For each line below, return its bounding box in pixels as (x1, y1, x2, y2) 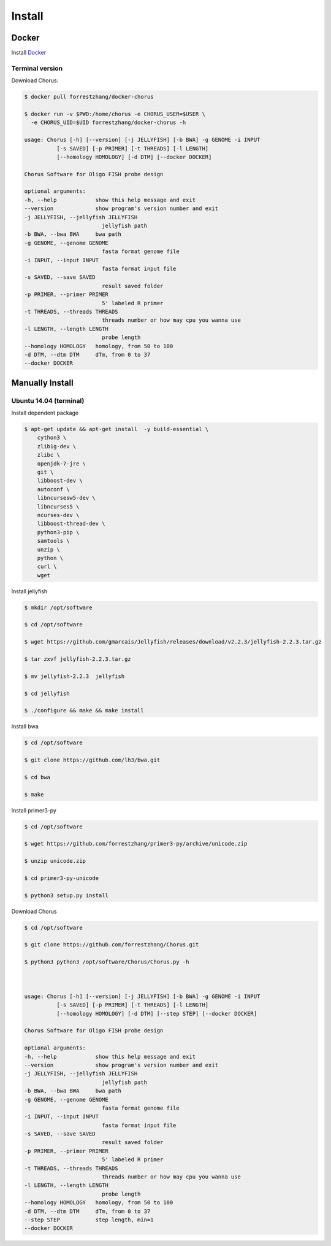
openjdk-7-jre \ (37, 460, 86, 467)
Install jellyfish (11, 587, 48, 595)
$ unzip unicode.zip (24, 857, 86, 865)
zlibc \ (37, 451, 61, 459)
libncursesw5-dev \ (37, 494, 96, 502)
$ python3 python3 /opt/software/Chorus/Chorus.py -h (24, 959, 189, 965)
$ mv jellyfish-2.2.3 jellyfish (24, 672, 125, 680)
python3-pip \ (37, 529, 80, 535)
